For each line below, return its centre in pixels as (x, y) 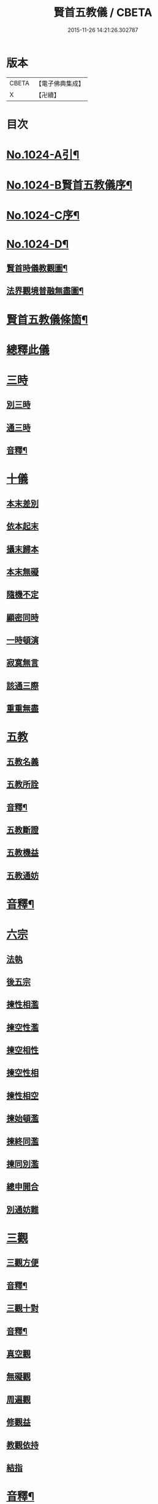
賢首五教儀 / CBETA (103, 13)
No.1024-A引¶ (43, 155)
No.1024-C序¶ (43, 216)
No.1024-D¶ (38, 244)
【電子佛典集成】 (60, 83)
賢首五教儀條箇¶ (47, 319)
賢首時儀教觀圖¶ (37, 268)
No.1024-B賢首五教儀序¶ (70, 185)
